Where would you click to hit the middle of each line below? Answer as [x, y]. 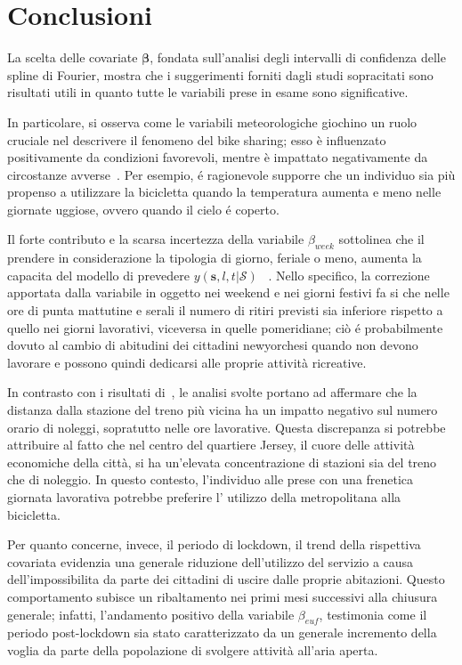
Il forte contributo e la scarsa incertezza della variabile [156, 239]
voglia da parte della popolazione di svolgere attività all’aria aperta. [193, 649]
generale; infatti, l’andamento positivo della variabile [151, 614]
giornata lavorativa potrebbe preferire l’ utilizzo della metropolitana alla [204, 496]
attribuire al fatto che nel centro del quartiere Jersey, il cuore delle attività [211, 445]
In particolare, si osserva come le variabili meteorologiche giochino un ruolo [212, 122]
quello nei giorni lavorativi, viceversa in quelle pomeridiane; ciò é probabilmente [225, 327]
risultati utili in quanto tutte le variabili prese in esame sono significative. [208, 92]
